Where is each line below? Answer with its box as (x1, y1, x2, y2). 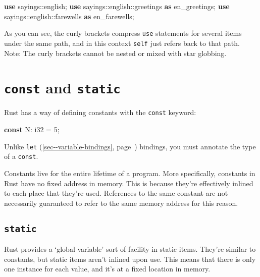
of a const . (4, 151, 38, 161)
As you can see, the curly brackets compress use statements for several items (4, 28, 242, 38)
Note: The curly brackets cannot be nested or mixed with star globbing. (4, 47, 227, 58)
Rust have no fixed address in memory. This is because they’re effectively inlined (4, 178, 253, 188)
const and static (4, 77, 121, 98)
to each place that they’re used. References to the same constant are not (4, 188, 228, 198)
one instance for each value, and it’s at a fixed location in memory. (4, 263, 211, 274)
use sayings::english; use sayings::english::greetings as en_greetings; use (4, 1, 230, 11)
